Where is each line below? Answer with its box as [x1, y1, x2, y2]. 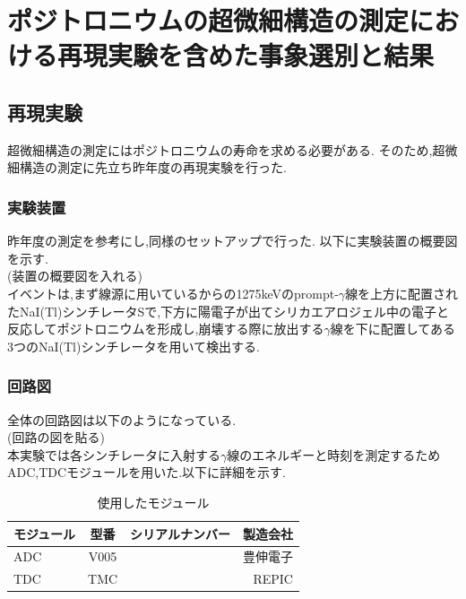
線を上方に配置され [345, 283, 459, 302]
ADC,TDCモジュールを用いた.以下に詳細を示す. [7, 463, 286, 482]
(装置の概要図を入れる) [7, 266, 142, 285]
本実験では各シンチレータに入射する [7, 445, 220, 464]
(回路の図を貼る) [7, 428, 105, 447]
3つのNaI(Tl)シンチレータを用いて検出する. [7, 336, 260, 355]
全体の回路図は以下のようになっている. [7, 410, 237, 429]
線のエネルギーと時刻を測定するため [227, 445, 441, 464]
